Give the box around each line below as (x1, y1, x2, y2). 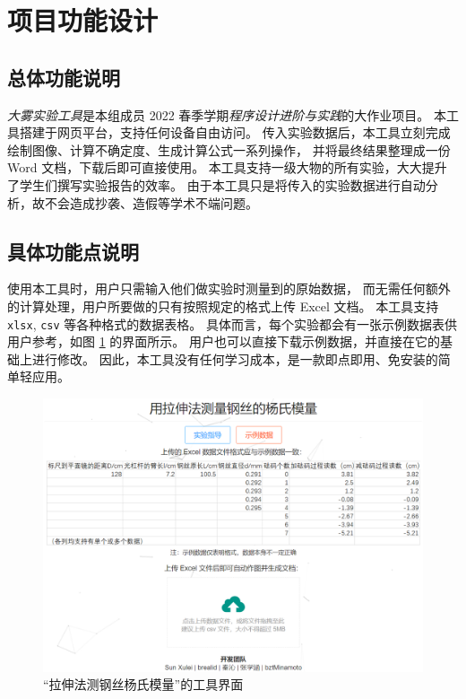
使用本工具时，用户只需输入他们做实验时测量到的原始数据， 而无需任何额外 (7, 279, 451, 298)
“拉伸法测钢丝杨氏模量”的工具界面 (43, 675, 244, 694)
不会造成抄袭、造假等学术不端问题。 (44, 193, 258, 212)
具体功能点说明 (7, 237, 139, 265)
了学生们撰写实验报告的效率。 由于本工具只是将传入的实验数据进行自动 (7, 175, 426, 194)
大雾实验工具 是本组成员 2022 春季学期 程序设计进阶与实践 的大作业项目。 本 (7, 105, 446, 124)
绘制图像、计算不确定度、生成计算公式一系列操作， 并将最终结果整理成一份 (7, 140, 451, 159)
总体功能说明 (7, 63, 120, 91)
